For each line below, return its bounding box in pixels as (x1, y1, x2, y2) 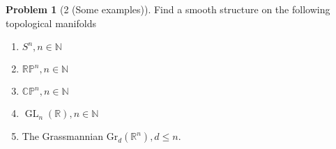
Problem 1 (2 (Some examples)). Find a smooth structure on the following (6, 2, 330, 16)
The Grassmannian (22, 129, 103, 143)
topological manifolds (6, 15, 96, 30)
